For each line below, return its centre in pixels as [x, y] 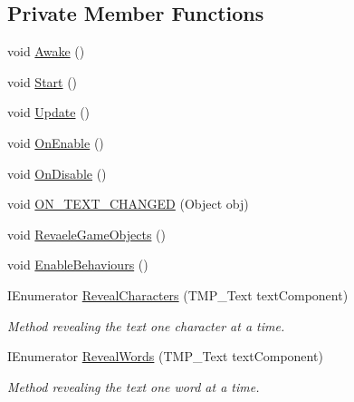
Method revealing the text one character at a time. [146, 325]
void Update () [49, 112]
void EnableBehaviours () [78, 265]
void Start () [43, 81]
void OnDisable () [57, 173]
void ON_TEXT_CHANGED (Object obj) [128, 204]
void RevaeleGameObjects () [86, 234]
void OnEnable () [56, 142]
